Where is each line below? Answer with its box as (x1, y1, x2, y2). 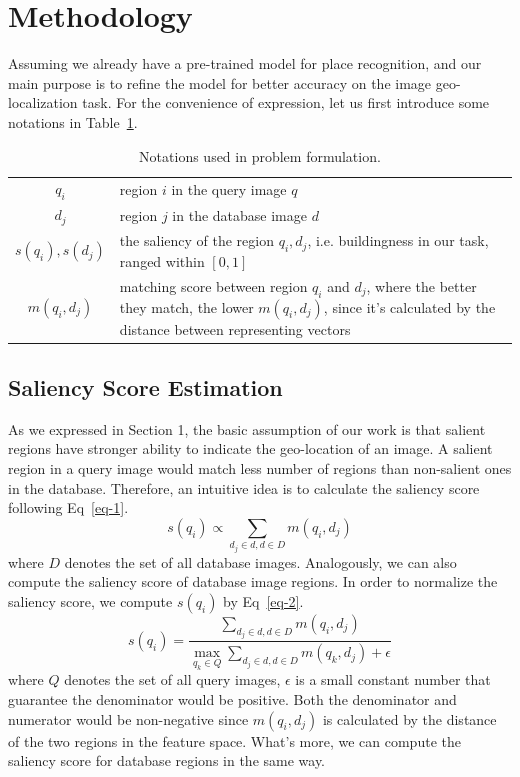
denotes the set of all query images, (64, 669, 281, 690)
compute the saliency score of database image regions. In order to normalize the (8, 571, 498, 592)
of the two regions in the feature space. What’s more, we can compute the (8, 730, 461, 751)
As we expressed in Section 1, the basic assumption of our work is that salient (8, 418, 486, 439)
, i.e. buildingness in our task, (307, 230, 489, 251)
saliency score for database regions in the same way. (8, 750, 326, 771)
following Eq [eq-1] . (8, 497, 129, 518)
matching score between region (119, 275, 308, 296)
